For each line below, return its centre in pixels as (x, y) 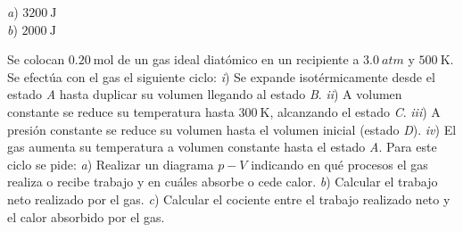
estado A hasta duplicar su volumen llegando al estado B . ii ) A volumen (205, 94)
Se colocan (36, 59)
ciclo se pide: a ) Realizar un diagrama (111, 164)
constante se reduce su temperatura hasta (121, 111)
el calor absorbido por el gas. (86, 216)
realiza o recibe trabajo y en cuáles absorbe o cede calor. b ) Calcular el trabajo (223, 182)
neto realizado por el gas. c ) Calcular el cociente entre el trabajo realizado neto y (229, 199)
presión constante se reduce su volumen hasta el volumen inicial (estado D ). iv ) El (232, 129)
